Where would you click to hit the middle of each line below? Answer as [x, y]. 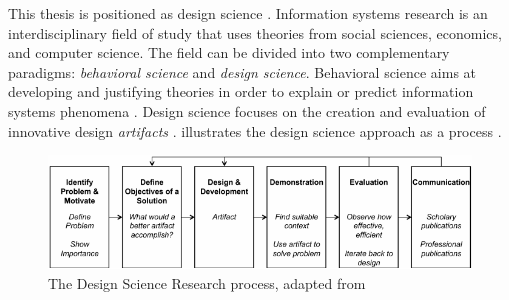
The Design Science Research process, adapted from [207, 282]
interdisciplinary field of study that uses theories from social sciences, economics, [255, 32]
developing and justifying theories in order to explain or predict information [241, 91]
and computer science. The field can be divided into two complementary [229, 52]
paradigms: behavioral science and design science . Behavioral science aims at [242, 71]
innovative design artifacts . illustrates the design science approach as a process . [255, 130]
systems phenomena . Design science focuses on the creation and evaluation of [247, 110]
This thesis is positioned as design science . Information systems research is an [248, 13]
